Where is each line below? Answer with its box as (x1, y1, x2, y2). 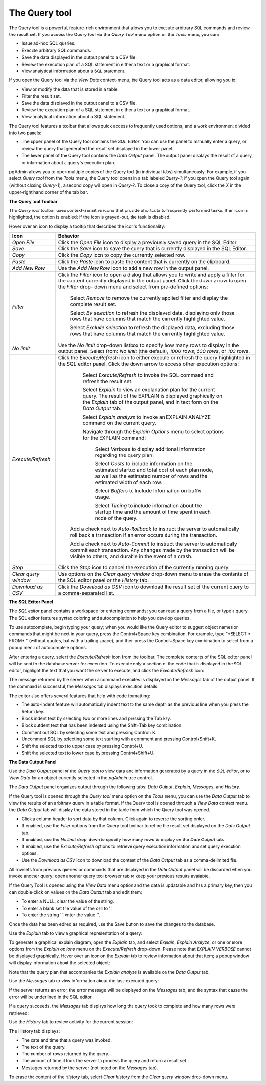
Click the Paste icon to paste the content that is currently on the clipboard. (58, 258, 231, 265)
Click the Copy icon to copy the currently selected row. (58, 252, 186, 259)
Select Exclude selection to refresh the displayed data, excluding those (70, 324, 235, 331)
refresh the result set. (82, 378, 133, 385)
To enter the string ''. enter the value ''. (21, 912, 100, 918)
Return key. (21, 708, 45, 714)
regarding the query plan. (95, 452, 154, 458)
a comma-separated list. (58, 590, 115, 596)
